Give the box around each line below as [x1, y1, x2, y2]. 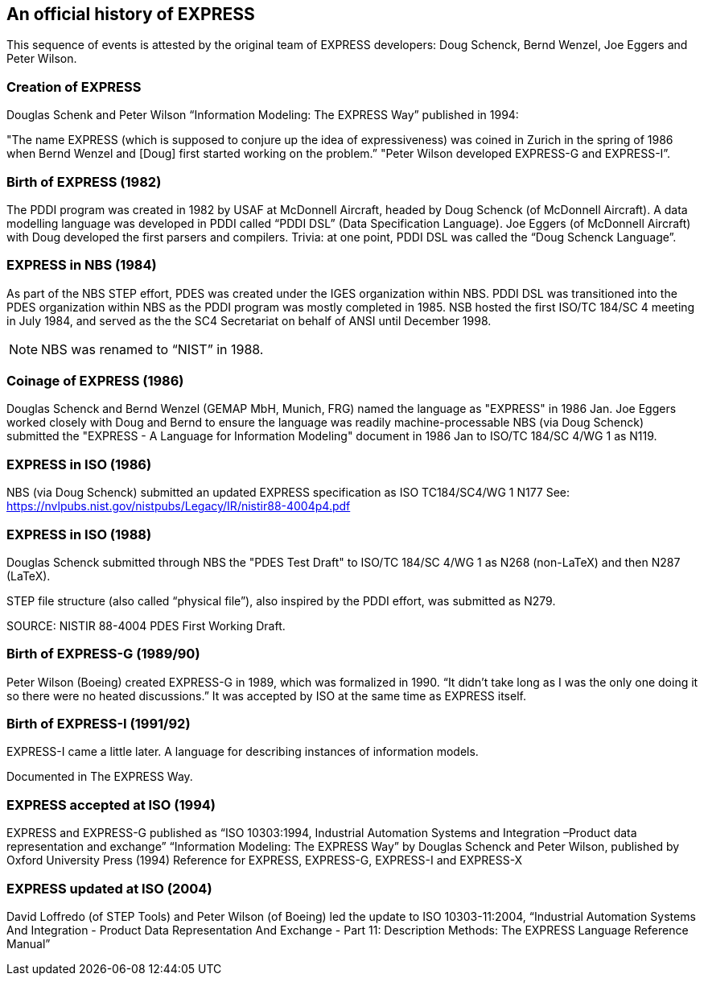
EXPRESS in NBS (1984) [6, 257, 157, 274]
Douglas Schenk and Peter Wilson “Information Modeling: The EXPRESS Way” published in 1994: [6, 108, 519, 122]
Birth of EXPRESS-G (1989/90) [6, 646, 200, 662]
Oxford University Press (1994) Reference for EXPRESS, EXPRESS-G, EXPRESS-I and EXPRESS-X [6, 853, 523, 868]
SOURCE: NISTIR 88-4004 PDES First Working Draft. [6, 618, 286, 633]
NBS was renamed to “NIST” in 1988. [41, 340, 264, 357]
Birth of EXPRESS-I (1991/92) [6, 716, 191, 732]
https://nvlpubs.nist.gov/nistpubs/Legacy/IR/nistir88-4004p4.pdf [6, 499, 351, 514]
